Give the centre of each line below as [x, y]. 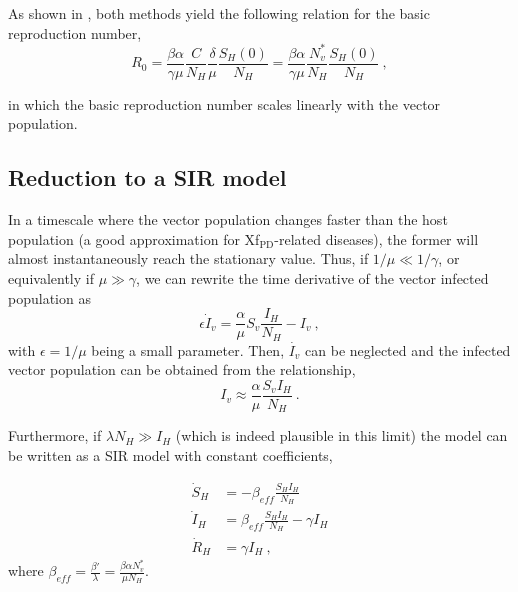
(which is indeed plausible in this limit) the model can [341, 435]
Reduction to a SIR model [147, 177]
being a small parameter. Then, [188, 349]
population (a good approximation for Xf [134, 238]
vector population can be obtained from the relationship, [182, 369]
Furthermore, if [55, 435]
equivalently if [51, 277]
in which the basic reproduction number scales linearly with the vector [224, 103]
